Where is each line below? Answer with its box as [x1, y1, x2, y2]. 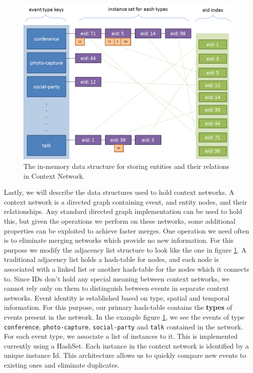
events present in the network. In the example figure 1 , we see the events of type [4, 311, 245, 322]
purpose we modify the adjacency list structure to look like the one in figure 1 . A [4, 244, 247, 255]
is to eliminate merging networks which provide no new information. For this [4, 235, 234, 245]
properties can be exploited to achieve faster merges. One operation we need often [4, 225, 250, 235]
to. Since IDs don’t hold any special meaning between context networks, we [4, 273, 230, 283]
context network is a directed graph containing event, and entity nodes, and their [4, 196, 247, 207]
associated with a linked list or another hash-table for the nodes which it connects [4, 263, 250, 274]
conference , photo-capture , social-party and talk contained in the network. [4, 321, 243, 331]
